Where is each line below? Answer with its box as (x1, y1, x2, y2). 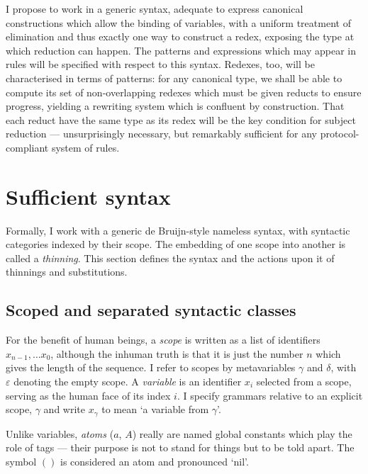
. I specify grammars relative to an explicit (177, 388, 363, 402)
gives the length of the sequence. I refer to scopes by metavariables (6, 360, 296, 375)
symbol (6, 453, 37, 468)
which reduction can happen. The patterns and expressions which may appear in (6, 43, 356, 57)
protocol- (320, 126, 359, 141)
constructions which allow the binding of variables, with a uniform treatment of (6, 15, 351, 30)
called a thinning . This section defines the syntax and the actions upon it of (6, 250, 335, 265)
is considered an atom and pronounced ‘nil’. (60, 453, 249, 468)
